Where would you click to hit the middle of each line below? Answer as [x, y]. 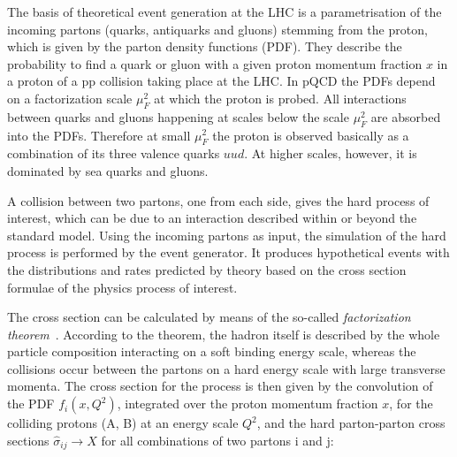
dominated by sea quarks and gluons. [108, 170]
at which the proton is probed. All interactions [280, 98]
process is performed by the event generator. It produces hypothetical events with [228, 252]
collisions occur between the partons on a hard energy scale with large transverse [226, 368]
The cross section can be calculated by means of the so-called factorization [209, 317]
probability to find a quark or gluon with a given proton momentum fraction [215, 63]
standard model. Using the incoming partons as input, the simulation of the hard [227, 235]
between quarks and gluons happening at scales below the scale [178, 116]
